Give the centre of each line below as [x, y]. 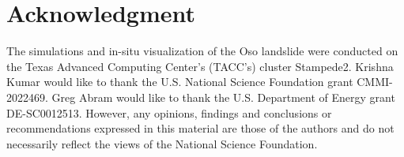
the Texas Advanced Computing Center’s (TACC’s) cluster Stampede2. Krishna [200, 66]
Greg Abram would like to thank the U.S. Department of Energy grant [223, 97]
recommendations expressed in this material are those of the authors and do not [200, 128]
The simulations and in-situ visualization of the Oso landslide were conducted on [202, 51]
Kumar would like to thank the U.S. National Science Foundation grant [180, 82]
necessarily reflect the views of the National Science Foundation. [162, 143]
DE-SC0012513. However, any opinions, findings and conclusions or [169, 112]
